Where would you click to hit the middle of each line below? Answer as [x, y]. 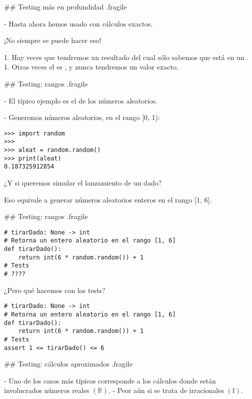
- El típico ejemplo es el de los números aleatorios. [81, 100]
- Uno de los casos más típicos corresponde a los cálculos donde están [110, 380]
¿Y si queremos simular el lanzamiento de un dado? [83, 183]
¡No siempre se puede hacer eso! [53, 40]
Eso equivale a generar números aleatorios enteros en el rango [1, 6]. [108, 199]
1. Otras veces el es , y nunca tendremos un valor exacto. [91, 67]
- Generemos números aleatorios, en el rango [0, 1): [82, 117]
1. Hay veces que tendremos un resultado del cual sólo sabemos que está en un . [126, 57]
